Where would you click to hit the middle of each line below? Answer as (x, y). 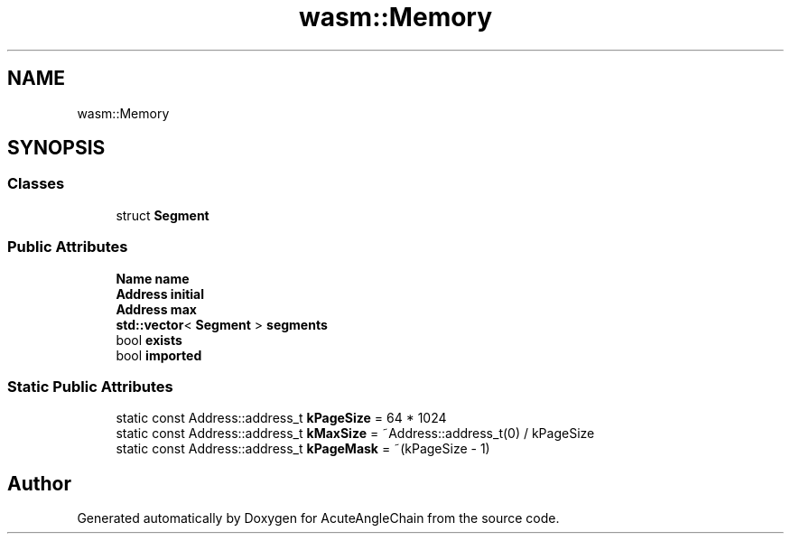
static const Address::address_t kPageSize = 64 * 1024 (281, 418)
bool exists (149, 340)
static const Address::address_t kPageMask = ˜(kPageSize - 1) (303, 449)
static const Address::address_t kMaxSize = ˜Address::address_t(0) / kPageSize (355, 434)
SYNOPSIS (56, 148)
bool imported (159, 355)
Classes (36, 184)
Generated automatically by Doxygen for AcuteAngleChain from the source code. (318, 518)
